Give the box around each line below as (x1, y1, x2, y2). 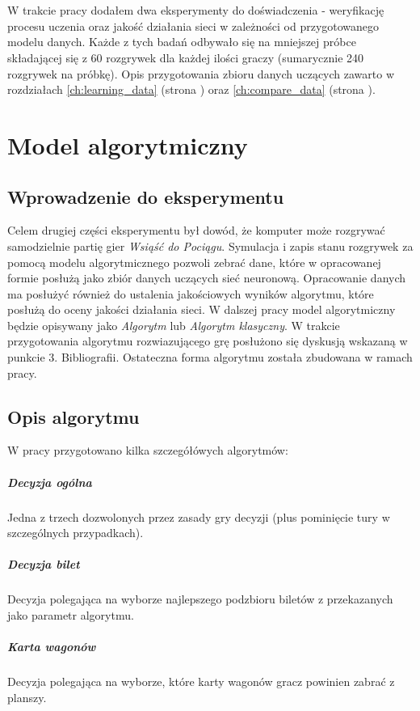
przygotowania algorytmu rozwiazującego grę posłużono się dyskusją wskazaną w (7, 332, 408, 349)
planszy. (7, 688, 47, 705)
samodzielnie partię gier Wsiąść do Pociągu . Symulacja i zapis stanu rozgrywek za (7, 237, 414, 254)
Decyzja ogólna (7, 473, 92, 490)
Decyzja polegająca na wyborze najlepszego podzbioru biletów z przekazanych (7, 590, 393, 607)
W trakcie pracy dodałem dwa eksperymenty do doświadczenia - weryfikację (7, 2, 384, 19)
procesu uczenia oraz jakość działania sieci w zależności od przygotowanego (7, 17, 380, 34)
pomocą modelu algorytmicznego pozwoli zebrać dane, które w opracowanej (7, 253, 381, 270)
